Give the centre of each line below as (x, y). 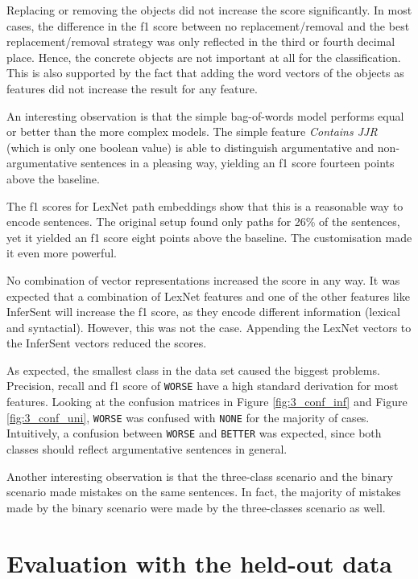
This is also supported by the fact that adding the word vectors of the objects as (205, 73)
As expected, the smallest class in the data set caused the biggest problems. (193, 370)
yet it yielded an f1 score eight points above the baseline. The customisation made (209, 237)
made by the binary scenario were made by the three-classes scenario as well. (196, 507)
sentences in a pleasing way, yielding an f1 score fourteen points (238, 163)
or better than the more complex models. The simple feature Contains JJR (192, 131)
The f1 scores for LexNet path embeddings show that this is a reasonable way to (205, 205)
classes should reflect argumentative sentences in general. (147, 449)
